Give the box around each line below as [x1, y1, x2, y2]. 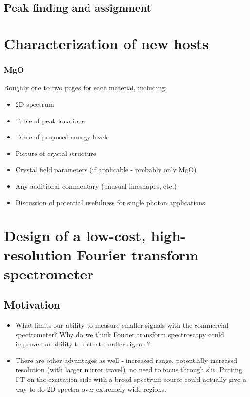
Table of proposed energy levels [15, 132, 109, 142]
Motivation [4, 297, 60, 312]
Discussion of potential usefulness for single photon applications [15, 197, 205, 207]
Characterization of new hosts [4, 33, 209, 53]
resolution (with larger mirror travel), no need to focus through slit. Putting [15, 364, 243, 375]
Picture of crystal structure [15, 148, 96, 158]
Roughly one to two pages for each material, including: [4, 83, 167, 93]
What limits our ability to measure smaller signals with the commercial [15, 320, 229, 330]
